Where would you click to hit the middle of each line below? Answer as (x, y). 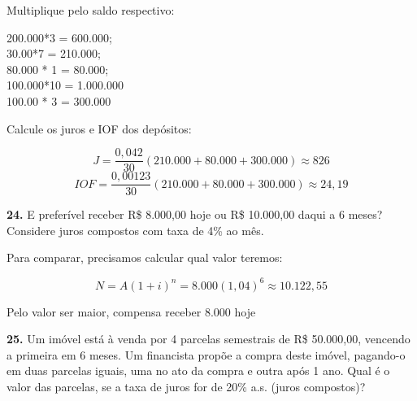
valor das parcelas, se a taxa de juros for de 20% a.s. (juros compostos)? (186, 386)
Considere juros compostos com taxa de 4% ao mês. (135, 230)
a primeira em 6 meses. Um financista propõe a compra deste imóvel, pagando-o (206, 354)
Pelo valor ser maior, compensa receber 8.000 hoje (131, 311)
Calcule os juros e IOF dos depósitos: (99, 128)
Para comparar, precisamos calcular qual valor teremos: (145, 257)
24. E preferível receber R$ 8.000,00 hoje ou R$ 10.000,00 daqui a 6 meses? (195, 214)
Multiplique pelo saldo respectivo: (91, 10)
